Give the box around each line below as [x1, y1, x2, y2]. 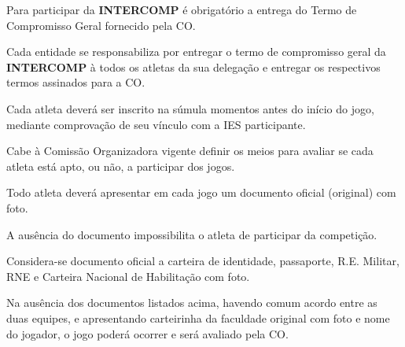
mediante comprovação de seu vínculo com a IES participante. [6, 116, 306, 132]
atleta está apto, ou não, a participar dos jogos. [6, 157, 235, 174]
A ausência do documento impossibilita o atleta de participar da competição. [6, 226, 377, 242]
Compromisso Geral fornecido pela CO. [6, 17, 196, 33]
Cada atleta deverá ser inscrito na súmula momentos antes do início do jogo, [6, 100, 374, 116]
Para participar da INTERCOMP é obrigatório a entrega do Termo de [6, 2, 357, 17]
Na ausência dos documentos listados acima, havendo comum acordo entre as [6, 294, 377, 311]
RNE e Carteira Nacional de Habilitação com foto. [6, 268, 250, 284]
